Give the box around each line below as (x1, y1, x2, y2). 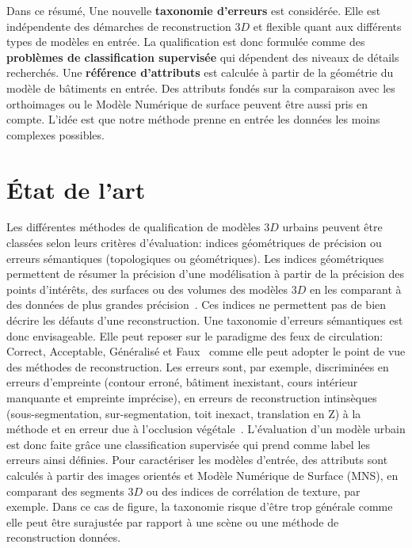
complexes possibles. (6, 126, 105, 143)
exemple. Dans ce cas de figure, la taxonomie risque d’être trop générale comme (6, 498, 393, 515)
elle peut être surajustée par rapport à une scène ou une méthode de (6, 513, 339, 530)
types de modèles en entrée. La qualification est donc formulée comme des (6, 33, 365, 50)
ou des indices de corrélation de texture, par (146, 482, 360, 499)
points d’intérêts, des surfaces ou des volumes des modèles (6, 280, 288, 297)
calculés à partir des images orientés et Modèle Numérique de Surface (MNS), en (6, 466, 399, 483)
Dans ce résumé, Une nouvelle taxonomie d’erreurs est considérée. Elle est (6, 2, 381, 18)
